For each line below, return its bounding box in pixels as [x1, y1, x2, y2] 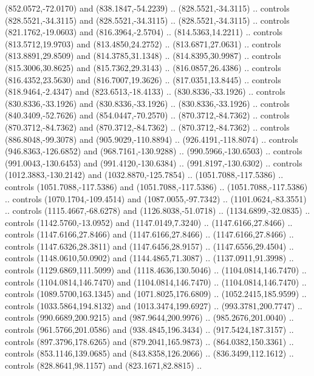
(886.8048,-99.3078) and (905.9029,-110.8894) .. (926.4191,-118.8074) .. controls [5, 132, 298, 145]
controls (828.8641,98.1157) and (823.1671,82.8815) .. [5, 358, 202, 371]
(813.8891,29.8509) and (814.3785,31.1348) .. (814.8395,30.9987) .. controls [5, 49, 281, 62]
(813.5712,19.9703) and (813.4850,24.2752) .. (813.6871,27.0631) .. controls [5, 37, 281, 50]
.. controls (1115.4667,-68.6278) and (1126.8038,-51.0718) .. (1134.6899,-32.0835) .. [5, 204, 310, 217]
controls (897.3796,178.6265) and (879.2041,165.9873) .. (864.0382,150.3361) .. [5, 335, 294, 347]
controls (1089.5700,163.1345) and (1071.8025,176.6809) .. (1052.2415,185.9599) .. [5, 287, 307, 300]
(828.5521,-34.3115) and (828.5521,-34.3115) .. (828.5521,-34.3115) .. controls [5, 13, 290, 26]
